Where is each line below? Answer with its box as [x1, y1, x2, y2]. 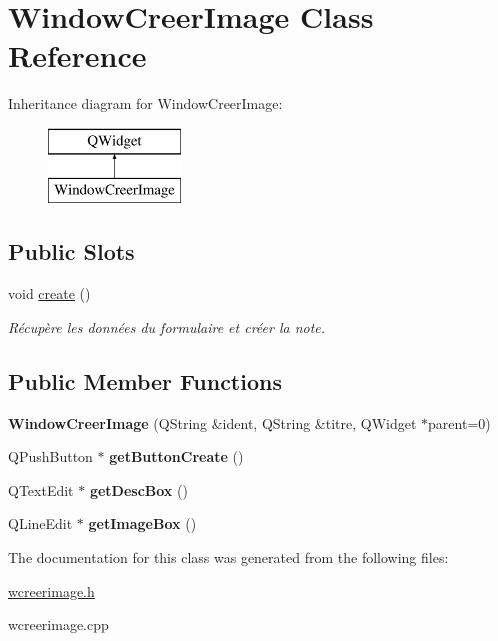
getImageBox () [88, 513, 197, 534]
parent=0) [428, 412, 491, 433]
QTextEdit [8, 479, 74, 500]
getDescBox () [89, 479, 188, 500]
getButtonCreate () [109, 446, 244, 467]
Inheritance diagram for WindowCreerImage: [8, 93, 283, 114]
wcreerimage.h [8, 580, 95, 601]
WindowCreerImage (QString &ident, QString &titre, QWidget [8, 412, 417, 433]
